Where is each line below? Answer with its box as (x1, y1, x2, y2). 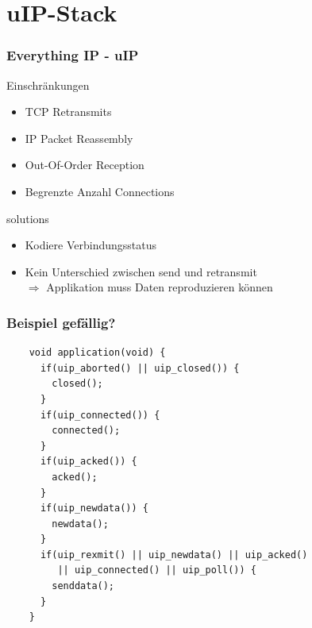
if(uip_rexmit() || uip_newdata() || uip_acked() (40, 549, 308, 561)
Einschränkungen (6, 76, 90, 93)
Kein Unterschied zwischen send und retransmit (25, 263, 257, 279)
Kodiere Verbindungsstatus (25, 237, 157, 253)
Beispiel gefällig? (6, 312, 116, 332)
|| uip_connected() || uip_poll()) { (57, 564, 256, 576)
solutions (6, 210, 49, 226)
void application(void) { (29, 347, 166, 359)
